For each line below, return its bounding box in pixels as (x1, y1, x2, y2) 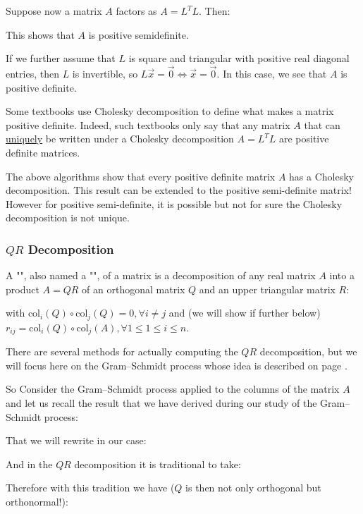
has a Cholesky (289, 169, 354, 183)
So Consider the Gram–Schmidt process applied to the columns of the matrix (6, 381, 340, 396)
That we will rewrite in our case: (6, 433, 147, 448)
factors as (116, 4, 157, 18)
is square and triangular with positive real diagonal (128, 51, 350, 66)
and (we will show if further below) (168, 305, 321, 320)
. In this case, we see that (216, 66, 327, 80)
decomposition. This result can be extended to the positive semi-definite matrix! (6, 183, 352, 197)
